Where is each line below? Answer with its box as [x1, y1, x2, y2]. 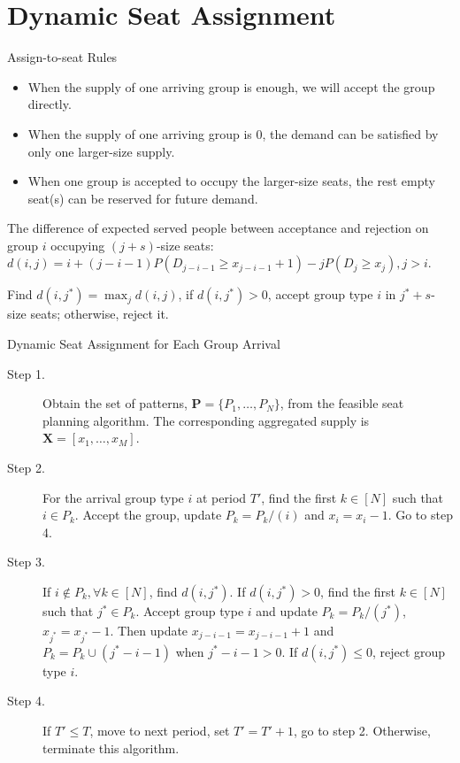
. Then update [110, 621, 188, 639]
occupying [50, 235, 105, 254]
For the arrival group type [42, 488, 184, 506]
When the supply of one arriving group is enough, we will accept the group [27, 77, 435, 96]
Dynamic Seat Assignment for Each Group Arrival [7, 335, 280, 353]
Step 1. [7, 364, 45, 382]
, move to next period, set [89, 721, 230, 739]
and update [256, 602, 318, 620]
